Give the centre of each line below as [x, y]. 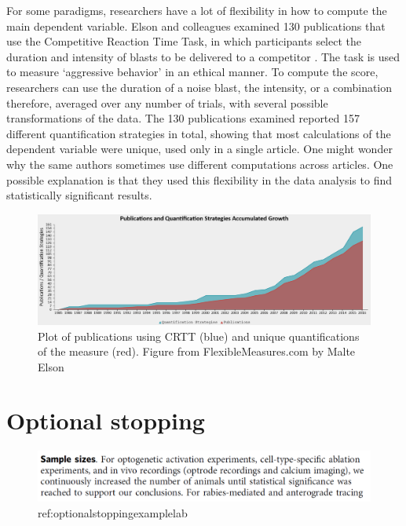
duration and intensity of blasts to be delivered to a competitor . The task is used [203, 56]
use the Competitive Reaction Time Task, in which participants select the [184, 41]
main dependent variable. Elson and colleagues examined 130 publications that [196, 26]
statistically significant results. [79, 195]
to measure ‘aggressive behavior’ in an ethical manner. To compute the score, [192, 72]
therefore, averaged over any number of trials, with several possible [167, 102]
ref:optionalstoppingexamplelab [113, 512]
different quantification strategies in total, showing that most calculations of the [199, 133]
